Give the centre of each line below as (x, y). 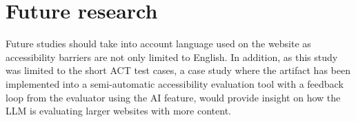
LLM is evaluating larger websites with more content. (118, 111)
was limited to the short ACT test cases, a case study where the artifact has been (178, 70)
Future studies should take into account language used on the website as (158, 44)
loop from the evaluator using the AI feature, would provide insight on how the (173, 97)
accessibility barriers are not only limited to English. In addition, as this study (172, 57)
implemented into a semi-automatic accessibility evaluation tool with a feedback (175, 83)
